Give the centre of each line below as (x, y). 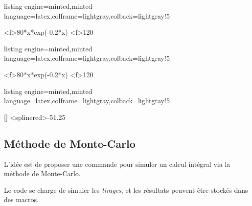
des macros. (21, 199)
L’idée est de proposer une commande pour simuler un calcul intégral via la (117, 164)
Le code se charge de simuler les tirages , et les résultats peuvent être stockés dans (126, 190)
